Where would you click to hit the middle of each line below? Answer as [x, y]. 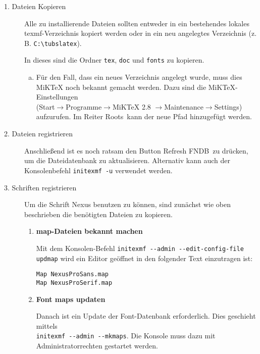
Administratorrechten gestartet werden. [97, 345]
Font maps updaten [71, 299]
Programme [84, 106]
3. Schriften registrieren [40, 187]
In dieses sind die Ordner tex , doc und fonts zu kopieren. [114, 60]
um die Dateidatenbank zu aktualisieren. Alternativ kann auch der [127, 160]
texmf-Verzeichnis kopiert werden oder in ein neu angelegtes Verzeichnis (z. [141, 33]
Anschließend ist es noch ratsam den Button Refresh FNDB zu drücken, [136, 150]
